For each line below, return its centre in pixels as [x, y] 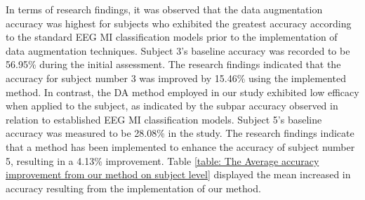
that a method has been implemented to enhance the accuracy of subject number [180, 146]
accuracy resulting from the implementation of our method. [133, 188]
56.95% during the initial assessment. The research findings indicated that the [173, 64]
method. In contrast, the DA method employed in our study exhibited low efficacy [182, 92]
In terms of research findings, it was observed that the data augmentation [164, 9]
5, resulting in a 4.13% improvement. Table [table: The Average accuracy [162, 160]
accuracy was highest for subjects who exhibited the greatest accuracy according [179, 23]
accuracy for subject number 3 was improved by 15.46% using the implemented [176, 78]
